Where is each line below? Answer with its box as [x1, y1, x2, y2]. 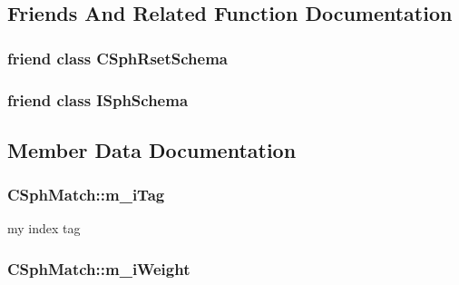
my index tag [7, 219, 81, 238]
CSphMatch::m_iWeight [7, 257, 190, 280]
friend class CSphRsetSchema [7, 46, 228, 69]
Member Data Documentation [7, 135, 297, 163]
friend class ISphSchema [7, 88, 189, 111]
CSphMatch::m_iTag [7, 183, 165, 206]
